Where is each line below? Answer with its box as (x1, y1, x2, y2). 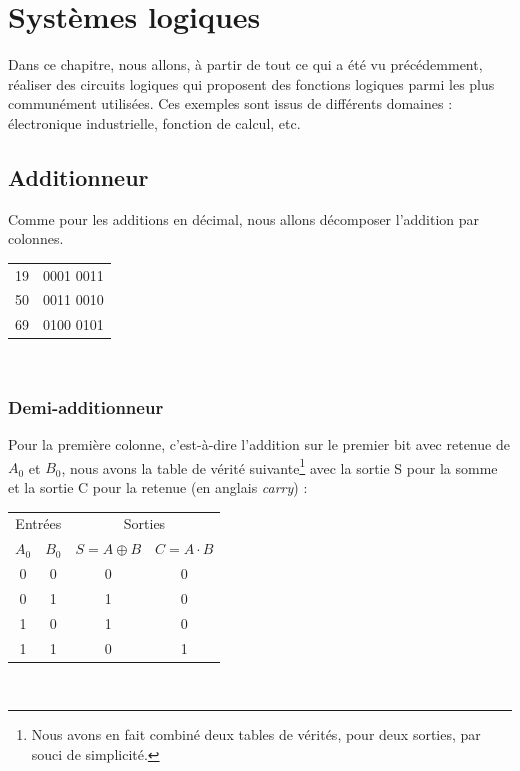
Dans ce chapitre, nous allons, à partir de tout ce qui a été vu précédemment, (8, 54, 483, 75)
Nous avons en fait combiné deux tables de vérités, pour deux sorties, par (31, 724, 481, 745)
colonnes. (8, 228, 64, 249)
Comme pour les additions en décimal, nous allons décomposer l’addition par (8, 208, 480, 229)
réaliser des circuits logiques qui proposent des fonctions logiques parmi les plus (8, 73, 495, 94)
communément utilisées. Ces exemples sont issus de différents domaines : (8, 93, 453, 114)
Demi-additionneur (8, 394, 164, 419)
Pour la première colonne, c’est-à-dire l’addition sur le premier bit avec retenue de (8, 434, 510, 455)
